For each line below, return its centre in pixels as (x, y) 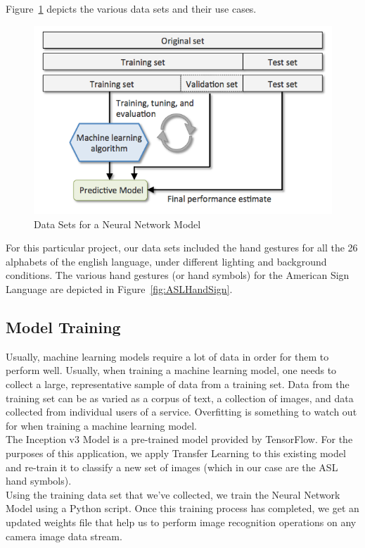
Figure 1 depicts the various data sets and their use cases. (131, 8)
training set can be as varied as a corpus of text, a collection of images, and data (180, 398)
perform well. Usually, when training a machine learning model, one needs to (171, 370)
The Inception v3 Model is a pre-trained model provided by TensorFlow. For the (179, 439)
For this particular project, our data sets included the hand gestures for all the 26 (182, 248)
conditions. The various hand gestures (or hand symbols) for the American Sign (178, 275)
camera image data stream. (64, 536)
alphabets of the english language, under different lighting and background (166, 261)
